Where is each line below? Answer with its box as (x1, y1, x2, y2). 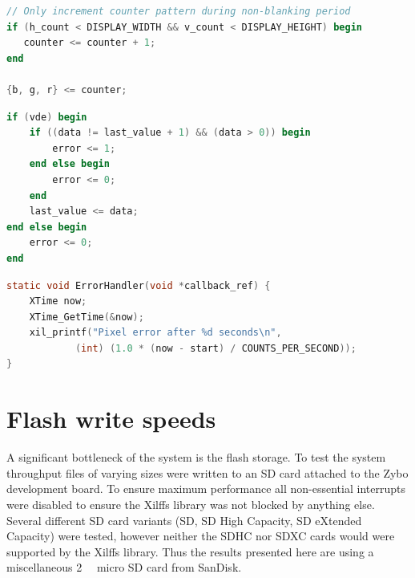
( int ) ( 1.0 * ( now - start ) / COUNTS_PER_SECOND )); (75, 342, 357, 354)
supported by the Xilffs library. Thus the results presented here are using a (6, 543, 374, 560)
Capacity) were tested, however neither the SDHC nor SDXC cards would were (6, 527, 395, 544)
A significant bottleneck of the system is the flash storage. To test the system (6, 449, 386, 466)
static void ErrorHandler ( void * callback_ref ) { (6, 279, 271, 291)
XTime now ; (29, 295, 87, 307)
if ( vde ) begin (6, 111, 87, 123)
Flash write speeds (6, 402, 216, 435)
